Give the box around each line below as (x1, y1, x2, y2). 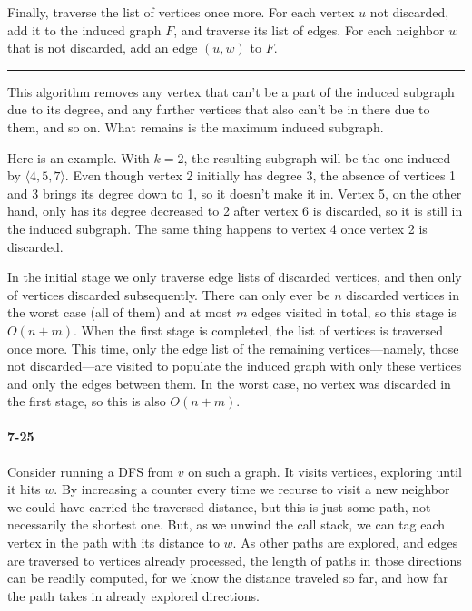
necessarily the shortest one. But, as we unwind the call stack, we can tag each (7, 515, 446, 534)
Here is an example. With (7, 148, 150, 167)
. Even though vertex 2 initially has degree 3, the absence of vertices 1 (64, 166, 457, 185)
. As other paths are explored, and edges (232, 533, 458, 552)
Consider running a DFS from (7, 461, 174, 480)
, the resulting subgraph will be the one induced (183, 148, 451, 167)
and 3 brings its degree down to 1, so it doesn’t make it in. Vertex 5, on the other (7, 183, 462, 202)
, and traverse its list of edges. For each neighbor (173, 20, 445, 39)
